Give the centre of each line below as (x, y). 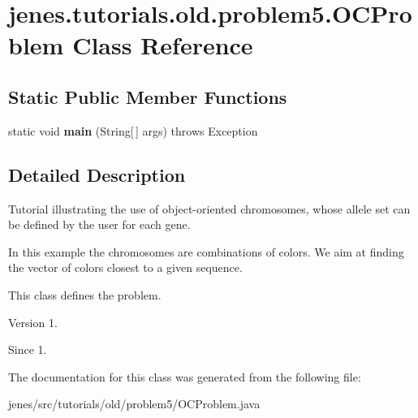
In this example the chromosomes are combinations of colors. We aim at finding (206, 251)
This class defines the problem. (85, 294)
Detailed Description (97, 174)
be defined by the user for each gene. (99, 224)
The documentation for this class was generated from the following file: (185, 376)
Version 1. (33, 322)
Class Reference (163, 45)
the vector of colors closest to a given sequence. (125, 267)
